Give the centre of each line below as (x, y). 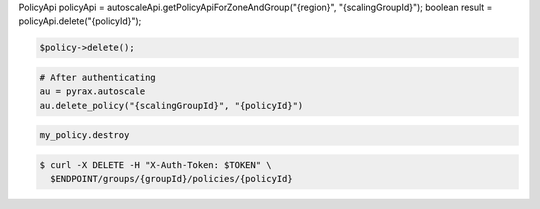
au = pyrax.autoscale (92, 91)
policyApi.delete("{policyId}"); (80, 21)
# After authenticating (98, 77)
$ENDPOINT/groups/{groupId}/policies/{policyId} (172, 179)
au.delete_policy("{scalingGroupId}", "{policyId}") (171, 105)
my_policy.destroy (84, 135)
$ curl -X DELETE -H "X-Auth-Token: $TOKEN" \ (155, 164)
